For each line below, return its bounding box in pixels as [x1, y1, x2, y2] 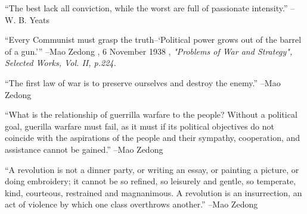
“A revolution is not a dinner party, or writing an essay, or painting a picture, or [5, 163, 299, 175]
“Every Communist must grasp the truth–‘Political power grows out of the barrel [5, 33, 302, 46]
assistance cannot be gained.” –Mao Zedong [5, 143, 163, 155]
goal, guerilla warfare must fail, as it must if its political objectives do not [5, 119, 275, 132]
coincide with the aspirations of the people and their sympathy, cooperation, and [5, 131, 300, 144]
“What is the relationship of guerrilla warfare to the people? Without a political [5, 108, 297, 121]
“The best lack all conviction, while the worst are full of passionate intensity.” [5, 2, 288, 14]
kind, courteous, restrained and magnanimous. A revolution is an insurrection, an [5, 186, 302, 199]
